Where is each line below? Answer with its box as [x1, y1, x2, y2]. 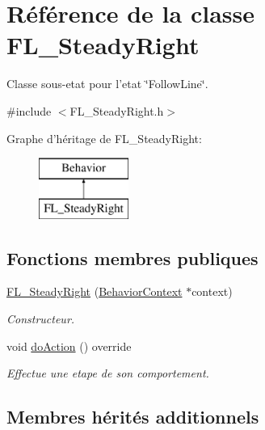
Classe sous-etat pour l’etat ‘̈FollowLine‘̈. [6, 75, 208, 92]
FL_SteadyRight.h [69, 102, 164, 119]
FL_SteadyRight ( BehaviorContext [6, 283, 183, 300]
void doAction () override [6, 337, 132, 354]
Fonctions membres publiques [6, 245, 259, 270]
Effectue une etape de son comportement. [6, 365, 209, 382]
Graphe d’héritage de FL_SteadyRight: [6, 129, 202, 146]
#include [6, 102, 52, 119]
